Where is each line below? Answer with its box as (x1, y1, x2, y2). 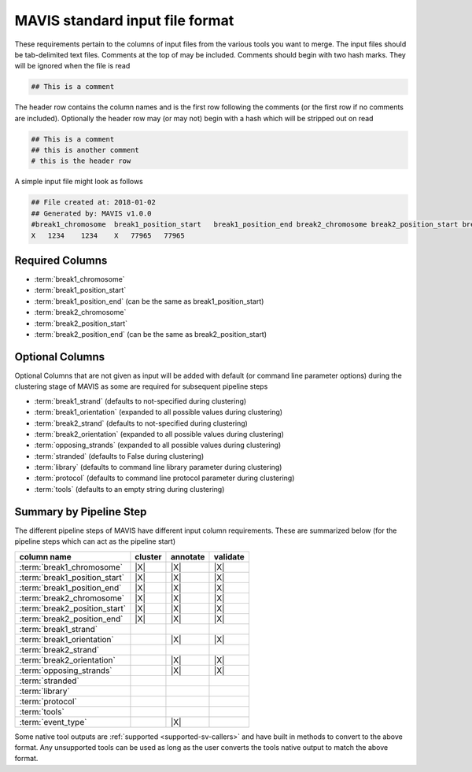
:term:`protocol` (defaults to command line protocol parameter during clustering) (34, 473, 295, 483)
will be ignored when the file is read (14, 61, 131, 71)
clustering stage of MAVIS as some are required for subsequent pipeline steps (14, 382, 268, 391)
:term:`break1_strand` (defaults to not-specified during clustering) (34, 396, 247, 405)
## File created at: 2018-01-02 (31, 198, 157, 207)
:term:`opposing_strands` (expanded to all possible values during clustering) (34, 441, 282, 450)
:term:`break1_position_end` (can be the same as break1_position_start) (34, 296, 264, 306)
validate (213, 551, 245, 562)
